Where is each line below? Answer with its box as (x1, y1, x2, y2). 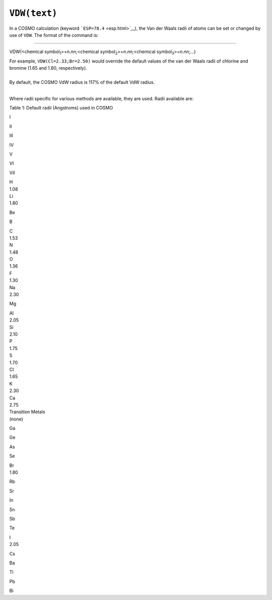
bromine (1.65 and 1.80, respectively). (9, 65, 88, 71)
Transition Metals (9, 409, 45, 415)
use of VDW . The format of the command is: (9, 32, 99, 38)
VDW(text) (9, 8, 57, 19)
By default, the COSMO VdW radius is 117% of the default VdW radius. (9, 79, 155, 85)
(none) (9, 416, 24, 422)
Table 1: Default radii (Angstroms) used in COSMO (9, 105, 113, 111)
